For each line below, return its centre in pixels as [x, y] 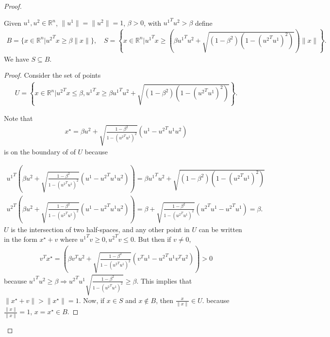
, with [153, 23]
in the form [21, 239]
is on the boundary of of [40, 152]
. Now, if [92, 300]
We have [16, 59]
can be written [220, 229]
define [204, 23]
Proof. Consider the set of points [52, 75]
